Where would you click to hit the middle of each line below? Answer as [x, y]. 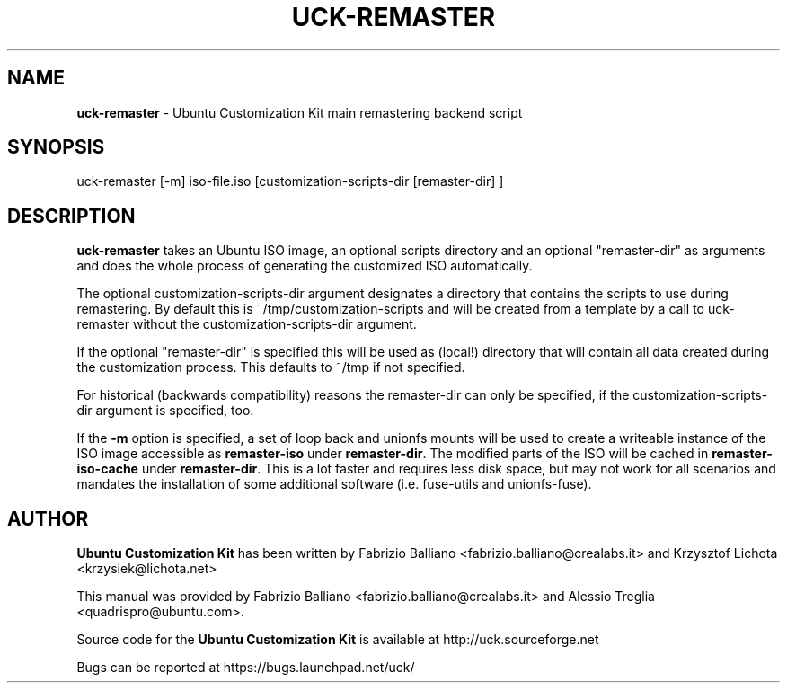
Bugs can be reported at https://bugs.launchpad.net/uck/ [246, 668]
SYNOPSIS [56, 147]
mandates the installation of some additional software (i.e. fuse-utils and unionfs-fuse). [334, 484]
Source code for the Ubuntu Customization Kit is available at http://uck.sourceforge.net [338, 640]
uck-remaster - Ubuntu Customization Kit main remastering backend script [300, 112]
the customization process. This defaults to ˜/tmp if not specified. [271, 367]
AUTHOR [48, 518]
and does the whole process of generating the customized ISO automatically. [305, 266]
